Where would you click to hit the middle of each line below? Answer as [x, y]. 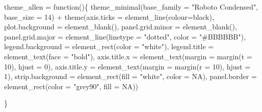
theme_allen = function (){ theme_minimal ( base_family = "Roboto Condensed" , [131, 7]
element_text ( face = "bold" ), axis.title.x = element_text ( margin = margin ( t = [128, 56]
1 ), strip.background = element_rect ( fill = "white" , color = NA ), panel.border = [130, 76]
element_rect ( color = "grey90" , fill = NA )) [71, 86]
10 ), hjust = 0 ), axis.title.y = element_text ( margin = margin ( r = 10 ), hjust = [127, 66]
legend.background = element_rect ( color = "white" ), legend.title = [109, 46]
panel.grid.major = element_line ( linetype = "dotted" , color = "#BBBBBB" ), [125, 36]
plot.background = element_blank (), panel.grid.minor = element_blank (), [121, 27]
